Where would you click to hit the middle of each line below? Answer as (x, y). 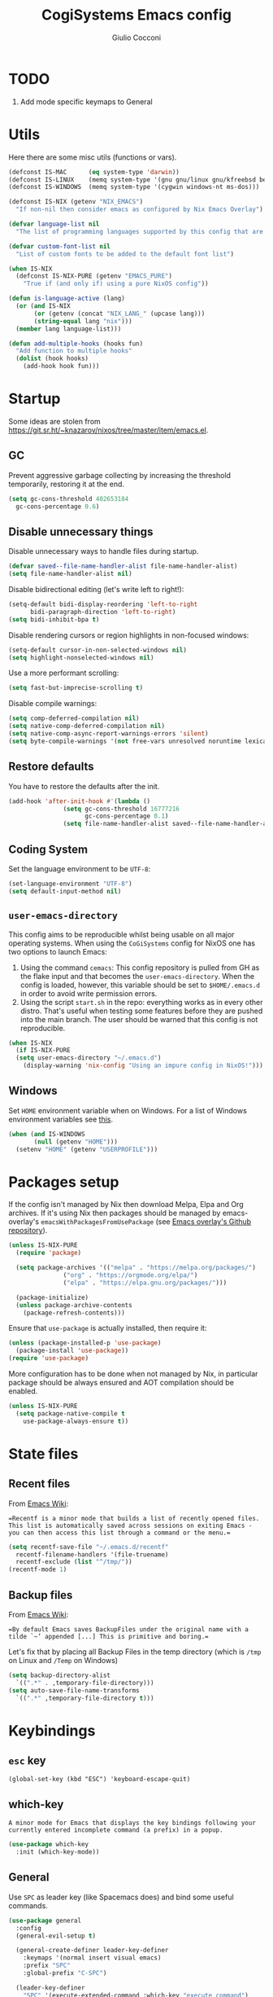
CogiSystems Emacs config (136, 15)
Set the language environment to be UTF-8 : (80, 868)
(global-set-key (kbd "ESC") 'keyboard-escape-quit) (100, 1780)
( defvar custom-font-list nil (60, 246)
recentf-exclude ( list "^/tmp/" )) (74, 1562)
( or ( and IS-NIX (43, 306)
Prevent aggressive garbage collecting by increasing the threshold (120, 475)
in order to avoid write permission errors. (89, 993)
